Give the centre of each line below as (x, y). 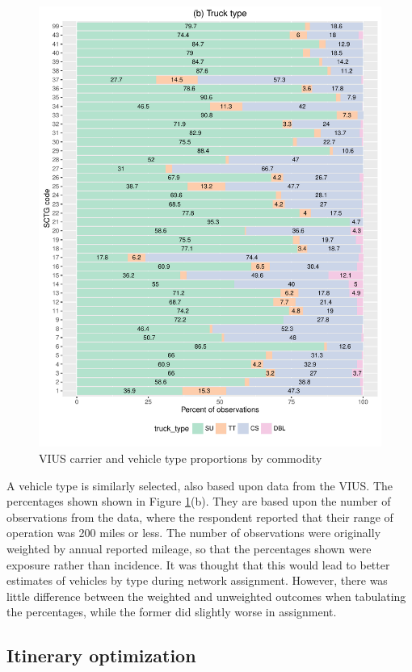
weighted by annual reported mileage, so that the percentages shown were (189, 548)
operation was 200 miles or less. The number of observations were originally (194, 533)
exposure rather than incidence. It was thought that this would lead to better (198, 564)
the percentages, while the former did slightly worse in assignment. (172, 612)
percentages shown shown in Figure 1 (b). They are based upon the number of (199, 501)
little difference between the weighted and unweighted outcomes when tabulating (206, 596)
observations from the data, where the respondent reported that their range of (200, 517)
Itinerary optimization (101, 655)
